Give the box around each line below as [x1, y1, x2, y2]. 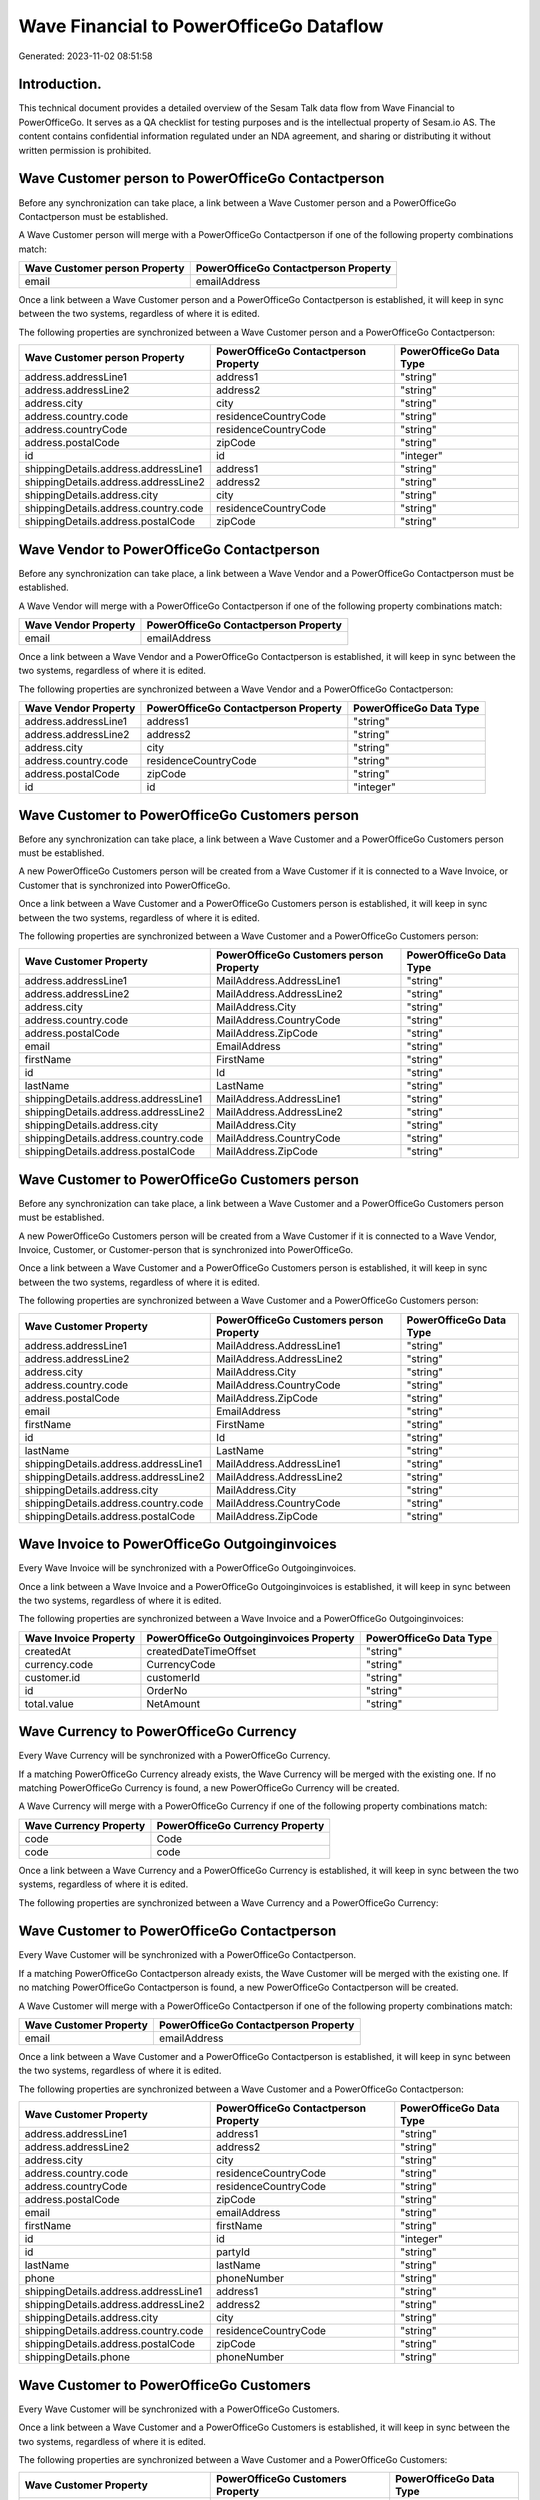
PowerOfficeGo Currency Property [156, 1818, 325, 1832]
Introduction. [18, 76, 102, 93]
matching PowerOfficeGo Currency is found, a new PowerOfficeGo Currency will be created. [18, 1782, 400, 1794]
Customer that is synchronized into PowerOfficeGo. [18, 879, 231, 891]
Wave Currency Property [24, 1818, 146, 1832]
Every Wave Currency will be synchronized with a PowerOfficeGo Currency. [18, 1750, 331, 1762]
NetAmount [146, 1696, 200, 1710]
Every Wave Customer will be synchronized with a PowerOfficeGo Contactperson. [18, 1949, 357, 1961]
